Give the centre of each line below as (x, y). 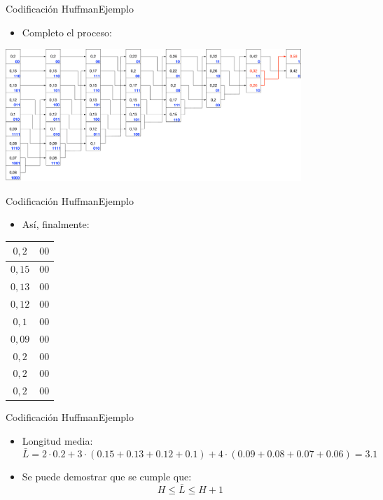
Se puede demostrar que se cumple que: (107, 476)
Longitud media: (57, 440)
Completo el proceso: (67, 32)
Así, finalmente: (56, 224)
